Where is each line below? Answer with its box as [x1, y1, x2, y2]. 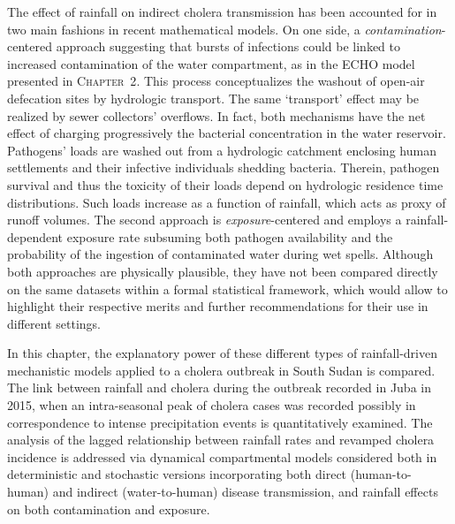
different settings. [7, 314, 101, 332]
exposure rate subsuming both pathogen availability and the [66, 227, 393, 246]
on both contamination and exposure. [7, 499, 210, 518]
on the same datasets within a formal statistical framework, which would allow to [7, 279, 448, 298]
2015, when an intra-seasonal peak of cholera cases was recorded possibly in [7, 396, 416, 414]
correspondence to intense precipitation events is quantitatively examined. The [7, 413, 433, 431]
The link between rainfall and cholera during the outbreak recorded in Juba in [7, 378, 431, 397]
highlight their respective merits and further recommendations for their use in [7, 297, 428, 315]
